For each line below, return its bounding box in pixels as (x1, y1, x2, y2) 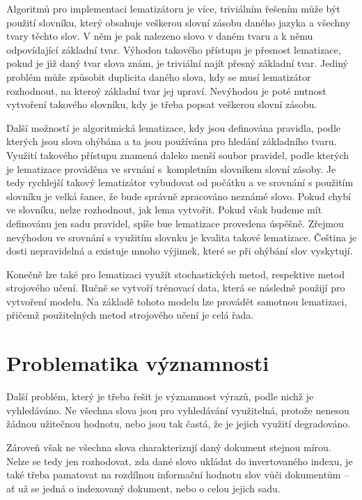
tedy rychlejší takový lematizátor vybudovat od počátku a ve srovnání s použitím (6, 175, 354, 190)
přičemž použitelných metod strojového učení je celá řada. (6, 308, 254, 322)
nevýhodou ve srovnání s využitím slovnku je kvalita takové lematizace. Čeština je (6, 229, 357, 244)
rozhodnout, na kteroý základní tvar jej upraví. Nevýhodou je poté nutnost (6, 83, 326, 98)
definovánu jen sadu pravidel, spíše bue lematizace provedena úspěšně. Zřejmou (6, 215, 344, 230)
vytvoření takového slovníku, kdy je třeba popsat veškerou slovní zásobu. (6, 97, 317, 112)
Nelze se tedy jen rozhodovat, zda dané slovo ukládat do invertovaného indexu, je (6, 453, 353, 468)
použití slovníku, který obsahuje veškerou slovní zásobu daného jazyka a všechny (6, 15, 351, 29)
